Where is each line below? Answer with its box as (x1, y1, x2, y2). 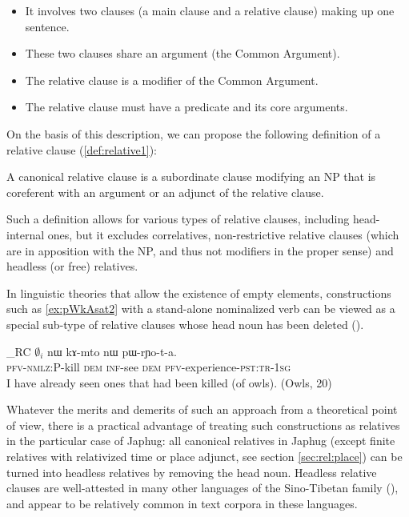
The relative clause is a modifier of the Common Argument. (25, 71, 319, 88)
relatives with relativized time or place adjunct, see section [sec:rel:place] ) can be (6, 448, 403, 465)
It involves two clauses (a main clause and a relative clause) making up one (25, 2, 395, 18)
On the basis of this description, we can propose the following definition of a (6, 125, 381, 142)
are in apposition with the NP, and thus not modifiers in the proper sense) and (6, 242, 394, 258)
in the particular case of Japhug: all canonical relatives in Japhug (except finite (6, 432, 395, 449)
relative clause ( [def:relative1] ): (6, 141, 158, 158)
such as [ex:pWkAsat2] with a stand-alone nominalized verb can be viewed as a (6, 300, 395, 317)
